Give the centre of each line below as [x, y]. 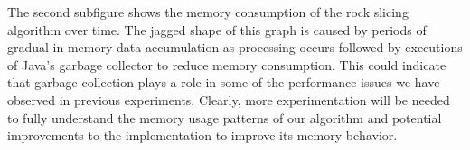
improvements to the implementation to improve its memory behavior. [202, 135]
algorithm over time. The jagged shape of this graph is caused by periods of [217, 29]
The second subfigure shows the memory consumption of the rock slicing [208, 12]
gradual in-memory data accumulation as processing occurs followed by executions [235, 47]
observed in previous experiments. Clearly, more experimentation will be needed [229, 99]
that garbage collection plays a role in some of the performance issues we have [224, 82]
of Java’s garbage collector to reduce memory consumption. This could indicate [227, 64]
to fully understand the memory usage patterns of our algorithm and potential [225, 117]
